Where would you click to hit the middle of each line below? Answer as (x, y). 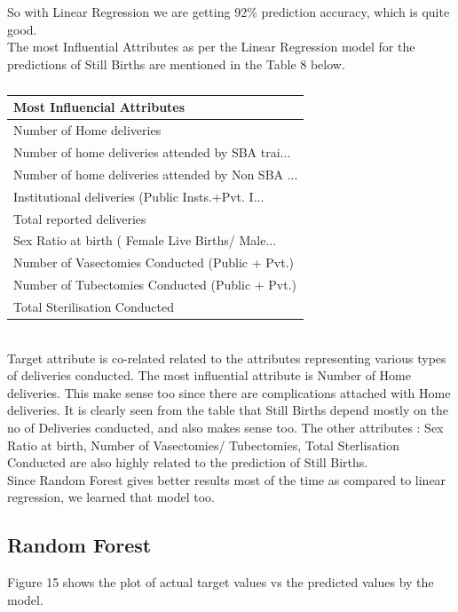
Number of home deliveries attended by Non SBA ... (156, 174)
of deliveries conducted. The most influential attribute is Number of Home (209, 375)
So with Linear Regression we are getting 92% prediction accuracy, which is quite (229, 12)
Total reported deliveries (80, 218)
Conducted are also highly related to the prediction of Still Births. (188, 462)
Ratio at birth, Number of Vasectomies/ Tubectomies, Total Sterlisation (204, 445)
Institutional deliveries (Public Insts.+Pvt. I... (139, 196)
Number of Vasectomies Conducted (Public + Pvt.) (154, 262)
